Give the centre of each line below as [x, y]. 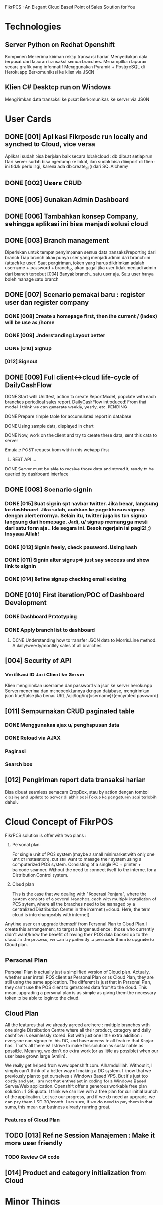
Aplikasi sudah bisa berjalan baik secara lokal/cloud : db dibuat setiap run [79, 156]
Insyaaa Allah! [22, 534]
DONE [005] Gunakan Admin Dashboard [67, 200]
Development [26, 602]
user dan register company [47, 302]
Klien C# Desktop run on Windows [58, 87]
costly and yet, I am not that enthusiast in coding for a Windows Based [76, 1081]
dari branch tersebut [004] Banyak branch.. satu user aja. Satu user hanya [80, 274]
